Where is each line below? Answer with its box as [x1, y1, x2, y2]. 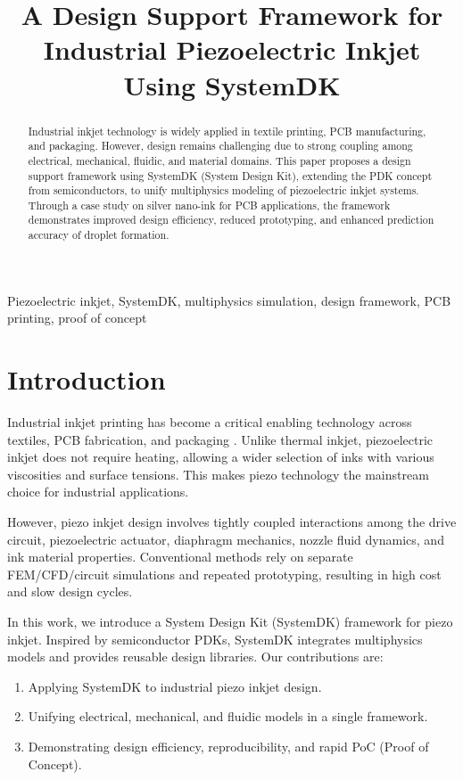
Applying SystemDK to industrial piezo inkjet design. [28, 677, 322, 695]
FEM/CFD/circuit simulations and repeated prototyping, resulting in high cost [7, 564, 442, 583]
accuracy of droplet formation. [28, 227, 169, 242]
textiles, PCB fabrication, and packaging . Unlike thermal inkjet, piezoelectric [7, 430, 434, 448]
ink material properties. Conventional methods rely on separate [7, 547, 353, 566]
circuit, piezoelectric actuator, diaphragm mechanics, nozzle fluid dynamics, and [7, 530, 444, 548]
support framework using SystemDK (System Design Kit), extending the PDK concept [28, 168, 433, 183]
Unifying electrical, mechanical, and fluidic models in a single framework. [28, 707, 428, 726]
